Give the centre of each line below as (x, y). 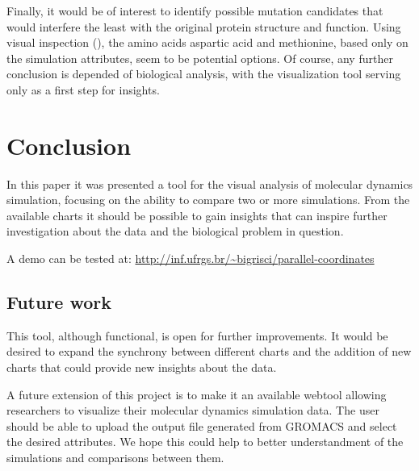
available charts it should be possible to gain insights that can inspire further (197, 215)
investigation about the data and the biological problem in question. (175, 231)
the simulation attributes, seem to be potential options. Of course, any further (200, 58)
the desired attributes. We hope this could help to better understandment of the (205, 442)
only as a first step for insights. (83, 89)
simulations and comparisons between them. (115, 458)
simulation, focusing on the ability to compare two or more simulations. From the (208, 200)
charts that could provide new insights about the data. (142, 367)
